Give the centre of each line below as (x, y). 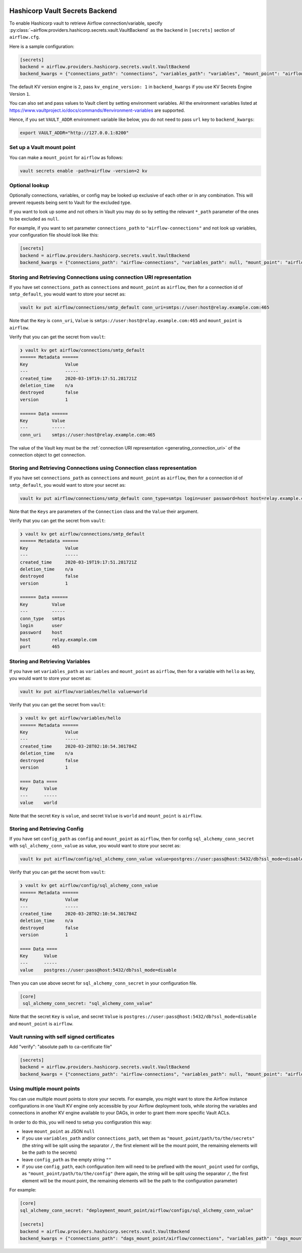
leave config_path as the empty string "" (67, 1159)
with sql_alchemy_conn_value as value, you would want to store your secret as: (95, 846)
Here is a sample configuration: (42, 46)
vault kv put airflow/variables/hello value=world (84, 692)
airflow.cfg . (25, 37)
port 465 (40, 647)
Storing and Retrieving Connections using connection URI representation (100, 277)
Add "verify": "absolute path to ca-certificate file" (61, 1047)
